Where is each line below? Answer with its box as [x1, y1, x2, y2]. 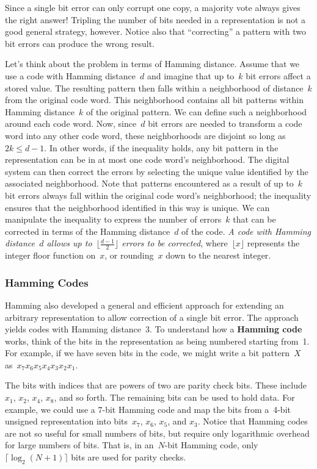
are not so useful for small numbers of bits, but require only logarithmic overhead [5, 426, 310, 439]
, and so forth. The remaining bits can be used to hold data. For [54, 391, 295, 404]
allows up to [46, 237, 92, 249]
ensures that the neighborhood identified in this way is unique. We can [5, 201, 270, 213]
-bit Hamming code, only [164, 439, 258, 451]
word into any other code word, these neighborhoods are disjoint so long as [5, 129, 286, 141]
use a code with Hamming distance [5, 69, 136, 82]
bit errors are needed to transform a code [148, 117, 302, 130]
